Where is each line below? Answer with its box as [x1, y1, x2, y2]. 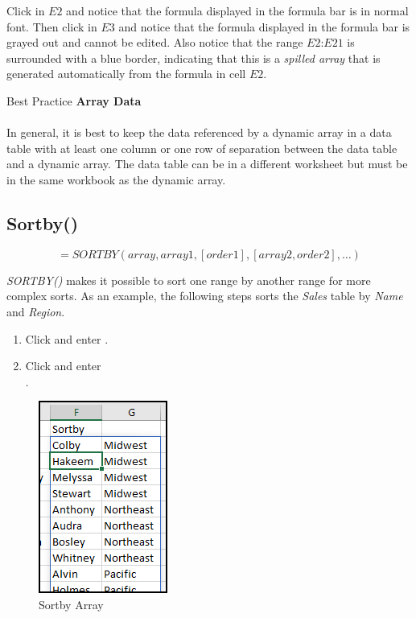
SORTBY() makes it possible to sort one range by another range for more [6, 271, 371, 288]
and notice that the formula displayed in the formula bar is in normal [66, 2, 409, 19]
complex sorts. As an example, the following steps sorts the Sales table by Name [6, 287, 403, 304]
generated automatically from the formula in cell [6, 65, 246, 82]
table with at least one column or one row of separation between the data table [6, 139, 397, 156]
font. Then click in [6, 18, 97, 35]
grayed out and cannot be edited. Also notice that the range [6, 34, 303, 51]
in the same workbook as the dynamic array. [6, 171, 226, 187]
